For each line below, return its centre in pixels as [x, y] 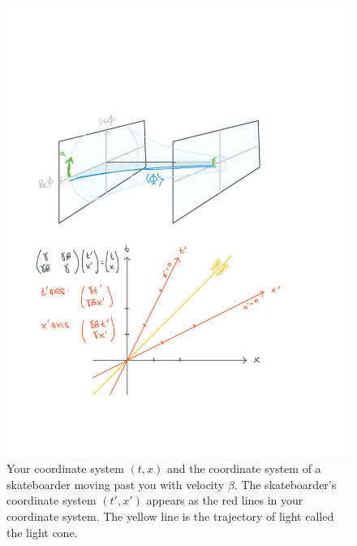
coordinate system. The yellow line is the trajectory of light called [170, 516]
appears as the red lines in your [225, 500]
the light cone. [42, 532]
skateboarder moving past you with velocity [116, 484]
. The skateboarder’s [285, 484]
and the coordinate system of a [244, 468]
